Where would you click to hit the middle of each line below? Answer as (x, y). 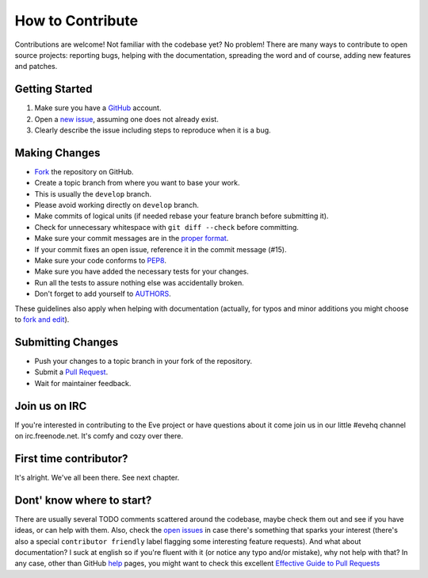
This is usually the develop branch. (93, 193)
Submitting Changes (67, 342)
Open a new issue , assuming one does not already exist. (127, 119)
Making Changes (57, 153)
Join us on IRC (51, 406)
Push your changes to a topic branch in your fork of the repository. (143, 361)
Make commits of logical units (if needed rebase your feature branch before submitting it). (182, 216)
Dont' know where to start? (83, 500)
